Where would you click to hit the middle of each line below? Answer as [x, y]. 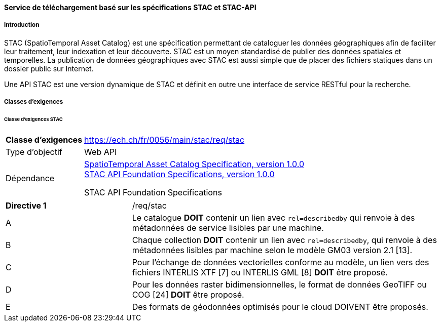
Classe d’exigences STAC [33, 119]
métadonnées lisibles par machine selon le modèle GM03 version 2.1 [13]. [272, 250]
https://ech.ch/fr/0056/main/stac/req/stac [164, 139]
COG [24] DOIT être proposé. [188, 294]
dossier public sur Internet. [49, 68]
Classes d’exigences [34, 102]
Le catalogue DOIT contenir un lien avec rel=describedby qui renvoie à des [273, 217]
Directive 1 [26, 205]
